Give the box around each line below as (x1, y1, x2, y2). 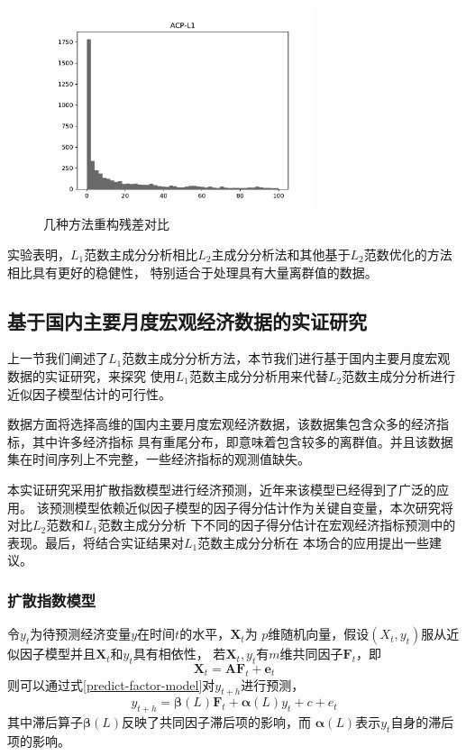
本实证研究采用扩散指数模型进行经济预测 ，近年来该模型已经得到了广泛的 (7, 479, 436, 498)
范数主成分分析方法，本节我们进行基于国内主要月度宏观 (122, 349, 451, 368)
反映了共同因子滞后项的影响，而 (122, 713, 312, 732)
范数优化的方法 (363, 244, 452, 263)
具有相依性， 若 (132, 644, 226, 663)
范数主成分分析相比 (84, 244, 198, 263)
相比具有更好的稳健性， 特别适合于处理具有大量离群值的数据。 (7, 262, 378, 281)
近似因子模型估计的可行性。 (7, 384, 171, 403)
